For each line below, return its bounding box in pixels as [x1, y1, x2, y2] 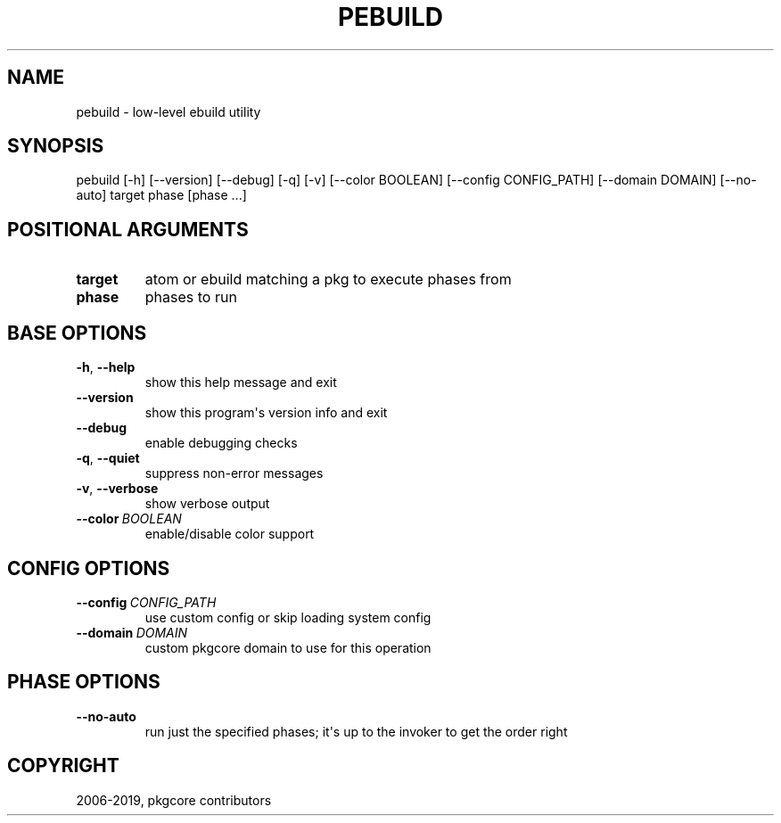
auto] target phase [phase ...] [76, 187, 247, 203]
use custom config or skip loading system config [144, 609, 432, 625]
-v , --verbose [76, 481, 159, 497]
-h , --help [76, 359, 136, 375]
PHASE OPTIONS [7, 671, 160, 694]
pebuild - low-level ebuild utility [76, 103, 261, 119]
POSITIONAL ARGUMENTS [7, 218, 249, 241]
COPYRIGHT [7, 754, 119, 778]
